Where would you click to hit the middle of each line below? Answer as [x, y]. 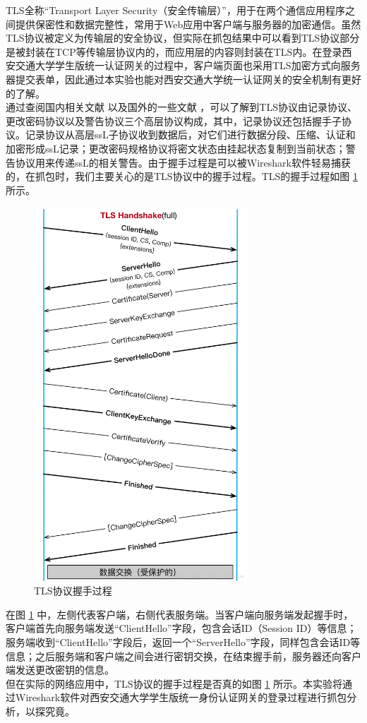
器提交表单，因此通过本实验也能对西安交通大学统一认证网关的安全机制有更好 [183, 79]
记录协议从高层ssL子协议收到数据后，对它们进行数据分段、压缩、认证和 [190, 135]
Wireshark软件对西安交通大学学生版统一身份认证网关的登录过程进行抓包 [181, 697]
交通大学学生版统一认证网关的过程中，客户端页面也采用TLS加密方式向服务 [188, 65]
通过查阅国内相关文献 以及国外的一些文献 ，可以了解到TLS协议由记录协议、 [181, 107]
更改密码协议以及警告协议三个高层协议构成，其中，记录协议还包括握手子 [174, 120]
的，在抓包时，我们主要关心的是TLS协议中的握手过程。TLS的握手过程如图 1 [182, 176]
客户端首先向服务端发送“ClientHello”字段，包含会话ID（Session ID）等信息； [181, 628]
